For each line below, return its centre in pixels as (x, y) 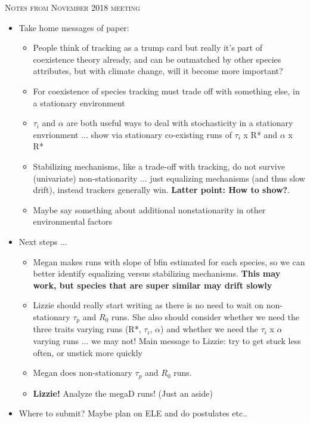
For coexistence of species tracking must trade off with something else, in (166, 91)
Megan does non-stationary (83, 373)
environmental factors (72, 221)
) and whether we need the (209, 329)
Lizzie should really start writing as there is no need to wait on (148, 305)
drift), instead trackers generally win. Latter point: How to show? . (162, 190)
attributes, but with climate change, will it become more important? (158, 71)
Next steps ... (43, 241)
